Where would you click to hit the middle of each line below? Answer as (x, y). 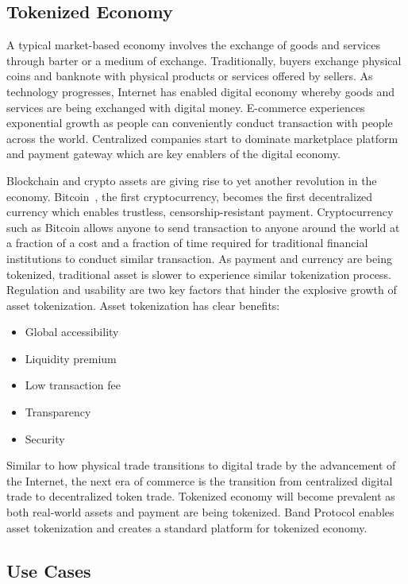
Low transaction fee (73, 385)
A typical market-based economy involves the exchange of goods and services (193, 45)
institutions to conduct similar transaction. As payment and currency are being (199, 258)
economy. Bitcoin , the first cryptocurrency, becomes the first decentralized (190, 196)
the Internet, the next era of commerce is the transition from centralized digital (200, 480)
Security (45, 438)
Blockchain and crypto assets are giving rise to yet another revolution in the (192, 180)
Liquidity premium (71, 358)
